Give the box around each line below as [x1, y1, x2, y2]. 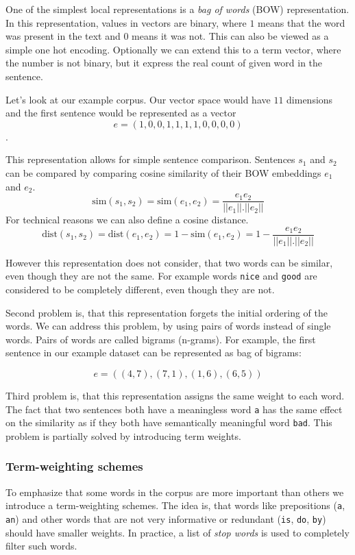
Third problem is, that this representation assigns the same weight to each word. [5, 388, 345, 403]
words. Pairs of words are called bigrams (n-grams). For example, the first [5, 332, 316, 346]
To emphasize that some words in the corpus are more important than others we [5, 484, 344, 499]
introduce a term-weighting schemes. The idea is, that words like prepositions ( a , [5, 498, 345, 513]
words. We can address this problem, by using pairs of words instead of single [5, 319, 331, 333]
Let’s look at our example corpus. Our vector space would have [5, 92, 271, 106]
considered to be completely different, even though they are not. [5, 282, 275, 297]
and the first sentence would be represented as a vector [5, 106, 236, 120]
